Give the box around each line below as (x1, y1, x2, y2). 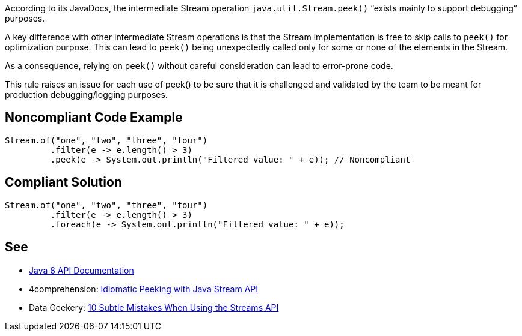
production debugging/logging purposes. (5, 89, 168, 100)
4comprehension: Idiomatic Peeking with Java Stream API (29, 283, 259, 294)
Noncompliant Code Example (5, 110, 183, 125)
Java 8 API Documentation (29, 265, 134, 275)
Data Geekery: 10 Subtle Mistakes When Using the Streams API (29, 302, 279, 313)
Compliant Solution (5, 175, 122, 190)
